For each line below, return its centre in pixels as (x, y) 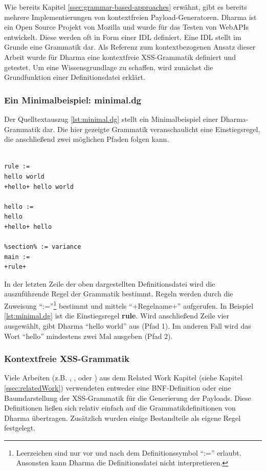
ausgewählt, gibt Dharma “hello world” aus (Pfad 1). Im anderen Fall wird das (128, 325)
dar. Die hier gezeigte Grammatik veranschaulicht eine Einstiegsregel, (151, 129)
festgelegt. (20, 428)
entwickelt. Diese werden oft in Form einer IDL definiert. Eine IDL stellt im (123, 37)
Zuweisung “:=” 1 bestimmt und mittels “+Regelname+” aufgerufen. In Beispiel (129, 305)
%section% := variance (43, 247)
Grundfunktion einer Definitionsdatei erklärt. (75, 77)
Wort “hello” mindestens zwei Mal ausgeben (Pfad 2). (88, 336)
